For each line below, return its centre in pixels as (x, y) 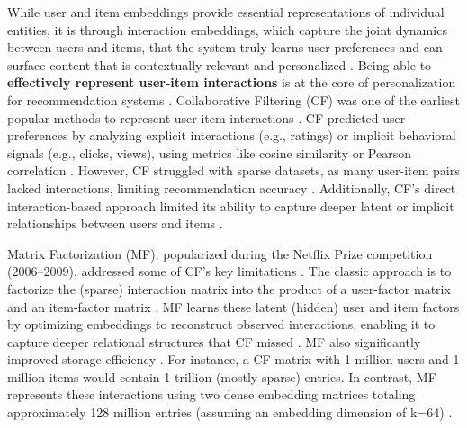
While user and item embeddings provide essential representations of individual (226, 12)
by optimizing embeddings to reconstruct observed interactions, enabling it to (221, 324)
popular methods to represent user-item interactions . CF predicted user (207, 117)
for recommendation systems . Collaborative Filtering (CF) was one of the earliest (233, 99)
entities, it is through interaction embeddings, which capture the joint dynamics (227, 29)
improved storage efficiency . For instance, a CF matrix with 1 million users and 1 (233, 359)
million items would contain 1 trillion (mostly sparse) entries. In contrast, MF (222, 376)
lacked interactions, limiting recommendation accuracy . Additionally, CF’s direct (232, 187)
